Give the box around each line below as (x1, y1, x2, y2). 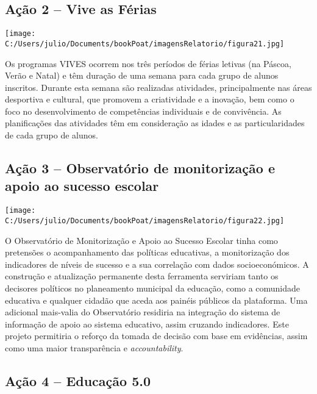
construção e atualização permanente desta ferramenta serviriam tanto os (5, 270, 279, 282)
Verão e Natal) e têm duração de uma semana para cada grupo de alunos (5, 69, 279, 82)
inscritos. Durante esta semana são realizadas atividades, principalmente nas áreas (5, 81, 312, 93)
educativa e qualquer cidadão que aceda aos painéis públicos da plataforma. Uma (5, 293, 308, 306)
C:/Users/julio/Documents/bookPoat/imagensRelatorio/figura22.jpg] (5, 216, 285, 225)
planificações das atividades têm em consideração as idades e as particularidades (5, 116, 305, 129)
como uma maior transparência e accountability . (5, 341, 183, 354)
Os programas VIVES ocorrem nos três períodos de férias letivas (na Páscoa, (5, 57, 291, 70)
